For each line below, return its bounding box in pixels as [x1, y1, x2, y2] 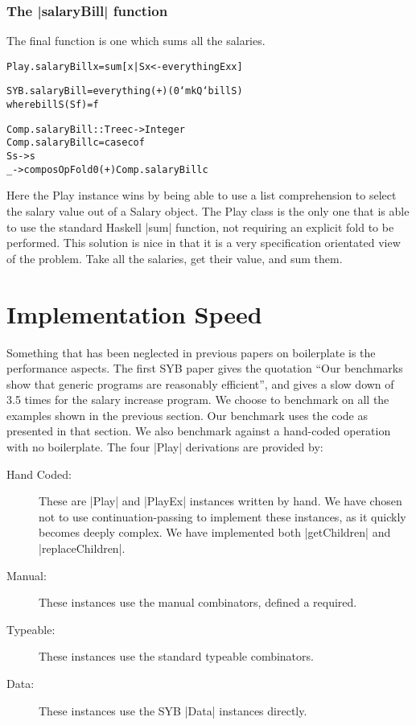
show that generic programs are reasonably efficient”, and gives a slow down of [6, 375, 394, 392]
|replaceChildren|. [39, 540, 126, 557]
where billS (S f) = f [6, 99, 99, 111]
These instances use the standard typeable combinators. [39, 648, 314, 665]
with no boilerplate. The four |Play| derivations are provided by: [6, 439, 323, 455]
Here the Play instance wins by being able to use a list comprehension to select [6, 187, 397, 204]
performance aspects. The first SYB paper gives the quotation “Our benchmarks [6, 360, 403, 377]
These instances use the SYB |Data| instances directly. [39, 702, 307, 719]
